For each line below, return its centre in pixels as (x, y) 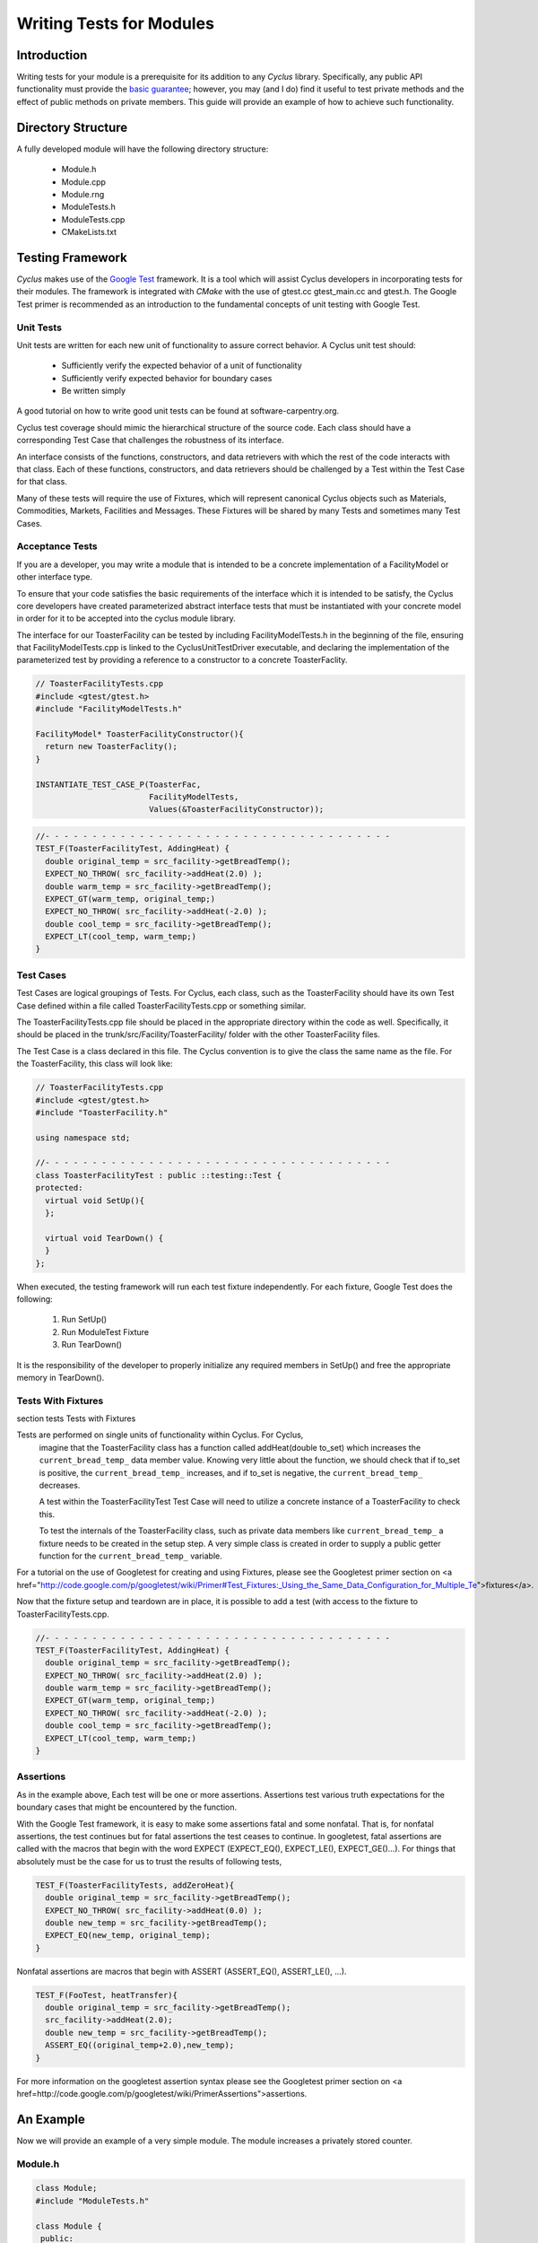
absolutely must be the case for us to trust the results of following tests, (149, 1861)
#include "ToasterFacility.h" (102, 1112)
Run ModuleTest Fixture (105, 1331)
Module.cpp (84, 182)
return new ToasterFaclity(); (112, 746)
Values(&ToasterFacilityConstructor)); (236, 809)
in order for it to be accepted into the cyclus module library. (126, 618)
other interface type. (55, 577)
